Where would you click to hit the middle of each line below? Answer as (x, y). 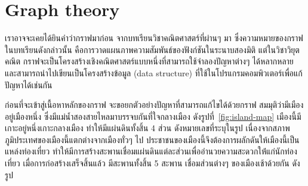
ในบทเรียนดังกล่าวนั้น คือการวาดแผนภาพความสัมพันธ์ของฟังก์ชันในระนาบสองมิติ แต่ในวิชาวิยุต (152, 49)
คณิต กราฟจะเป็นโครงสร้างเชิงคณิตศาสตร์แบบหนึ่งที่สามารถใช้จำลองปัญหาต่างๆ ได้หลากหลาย (149, 61)
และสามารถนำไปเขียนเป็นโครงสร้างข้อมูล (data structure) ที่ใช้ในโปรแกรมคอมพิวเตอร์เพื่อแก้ (154, 72)
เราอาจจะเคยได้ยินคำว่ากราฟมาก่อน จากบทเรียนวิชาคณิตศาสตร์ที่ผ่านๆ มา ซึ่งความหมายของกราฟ (154, 38)
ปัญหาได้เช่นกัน (29, 84)
